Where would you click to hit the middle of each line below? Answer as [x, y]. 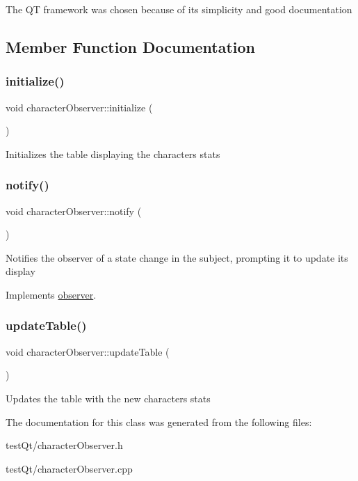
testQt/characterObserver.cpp [69, 468]
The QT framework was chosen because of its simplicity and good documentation [179, 9]
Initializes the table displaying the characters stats [113, 153]
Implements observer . [51, 294]
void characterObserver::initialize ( [79, 107]
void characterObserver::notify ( [74, 211]
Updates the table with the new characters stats [108, 398]
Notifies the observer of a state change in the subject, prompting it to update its [177, 257]
